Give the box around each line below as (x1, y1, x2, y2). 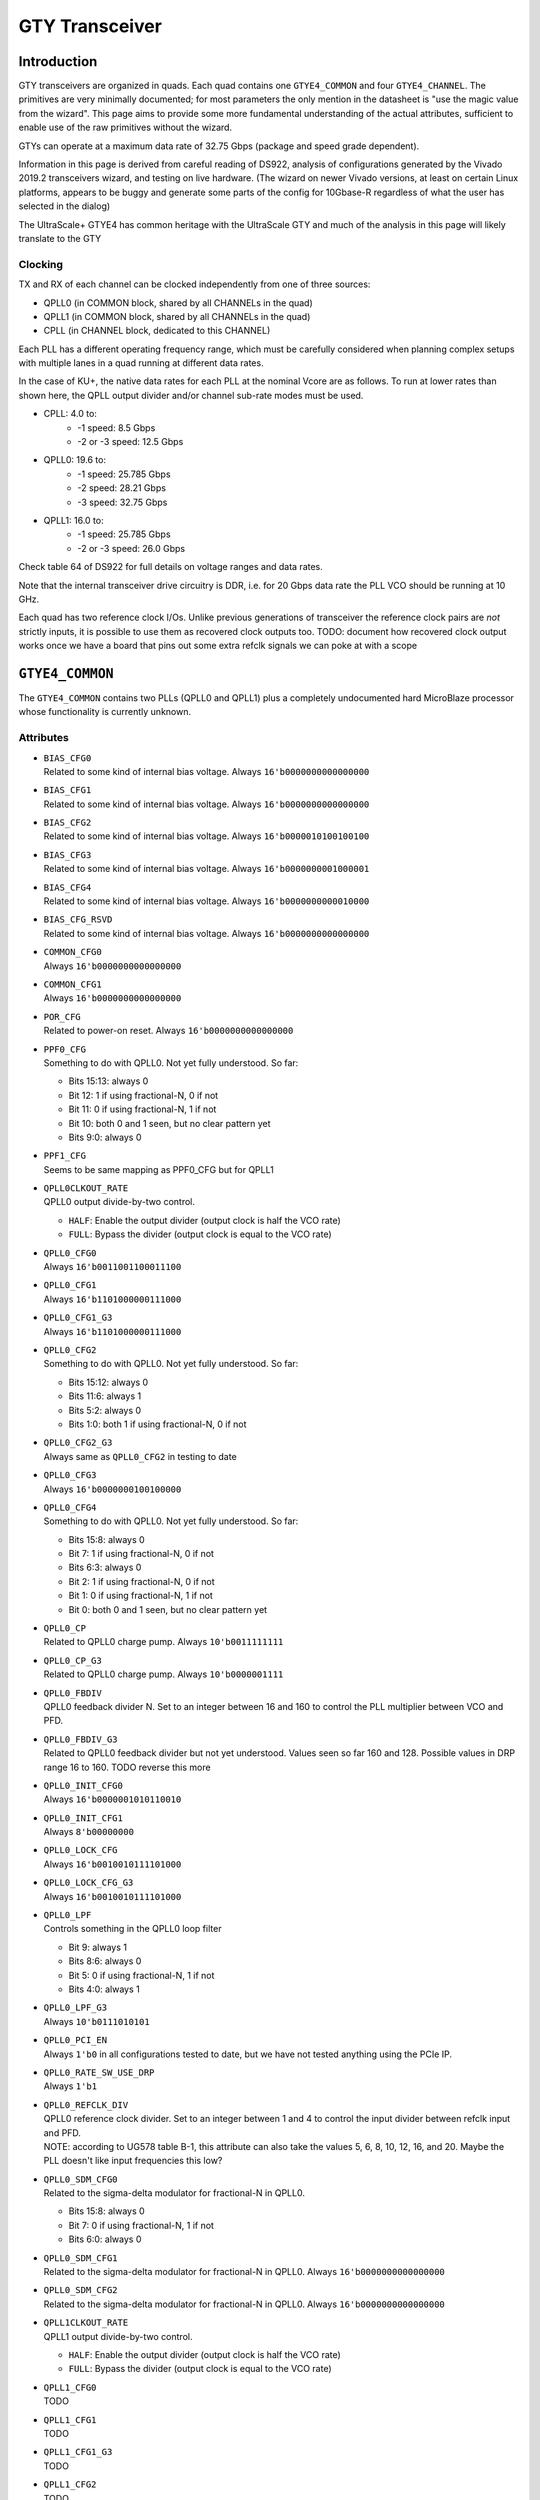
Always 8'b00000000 (43, 1826, 135, 1838)
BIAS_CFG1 (43, 785, 92, 796)
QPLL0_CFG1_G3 (43, 1312, 113, 1324)
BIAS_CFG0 (43, 752, 92, 764)
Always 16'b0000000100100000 (43, 1483, 182, 1495)
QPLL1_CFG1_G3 (43, 2446, 113, 2458)
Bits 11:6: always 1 (68, 1390, 142, 1402)
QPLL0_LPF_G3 (43, 2002, 108, 2014)
